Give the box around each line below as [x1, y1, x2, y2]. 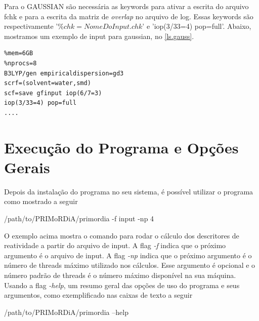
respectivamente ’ [4, 21, 58, 31]
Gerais [4, 156, 50, 177]
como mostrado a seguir [4, 196, 78, 207]
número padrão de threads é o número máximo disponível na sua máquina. [4, 270, 236, 280]
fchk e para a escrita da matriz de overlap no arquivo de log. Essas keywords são [4, 11, 253, 21]
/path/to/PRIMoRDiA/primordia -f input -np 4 [4, 213, 154, 224]
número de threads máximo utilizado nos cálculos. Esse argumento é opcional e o [4, 260, 255, 270]
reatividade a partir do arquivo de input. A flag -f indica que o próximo [4, 240, 226, 251]
